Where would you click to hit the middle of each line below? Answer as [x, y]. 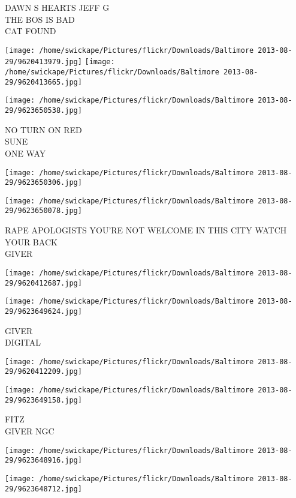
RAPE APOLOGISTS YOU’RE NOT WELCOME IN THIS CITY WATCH [146, 230]
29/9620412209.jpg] [43, 372]
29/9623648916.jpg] [43, 460]
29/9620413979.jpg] [43, 62]
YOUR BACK [31, 241]
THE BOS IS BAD [40, 19]
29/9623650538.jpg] [43, 111]
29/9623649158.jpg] [43, 400]
